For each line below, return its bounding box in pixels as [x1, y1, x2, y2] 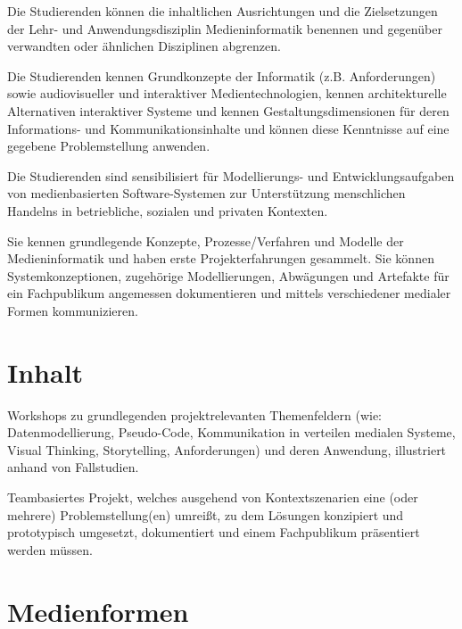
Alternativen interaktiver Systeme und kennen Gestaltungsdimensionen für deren [7, 101, 450, 120]
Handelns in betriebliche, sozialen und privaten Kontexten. [7, 201, 328, 219]
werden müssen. [7, 540, 93, 559]
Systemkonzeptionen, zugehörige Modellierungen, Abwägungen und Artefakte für [7, 266, 450, 285]
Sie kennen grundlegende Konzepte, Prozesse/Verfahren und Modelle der [7, 231, 404, 250]
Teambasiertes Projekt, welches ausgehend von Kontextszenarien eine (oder [7, 488, 418, 506]
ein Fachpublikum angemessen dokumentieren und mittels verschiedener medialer [7, 284, 451, 302]
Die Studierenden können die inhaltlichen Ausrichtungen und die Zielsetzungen [7, 2, 438, 20]
